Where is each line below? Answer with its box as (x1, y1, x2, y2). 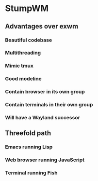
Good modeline (5, 75, 42, 82)
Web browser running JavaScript (5, 156, 85, 163)
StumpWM (5, 3, 49, 14)
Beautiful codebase (5, 37, 52, 43)
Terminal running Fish (5, 169, 58, 176)
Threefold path (5, 129, 51, 138)
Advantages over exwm (5, 22, 79, 30)
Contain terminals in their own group (5, 101, 93, 108)
